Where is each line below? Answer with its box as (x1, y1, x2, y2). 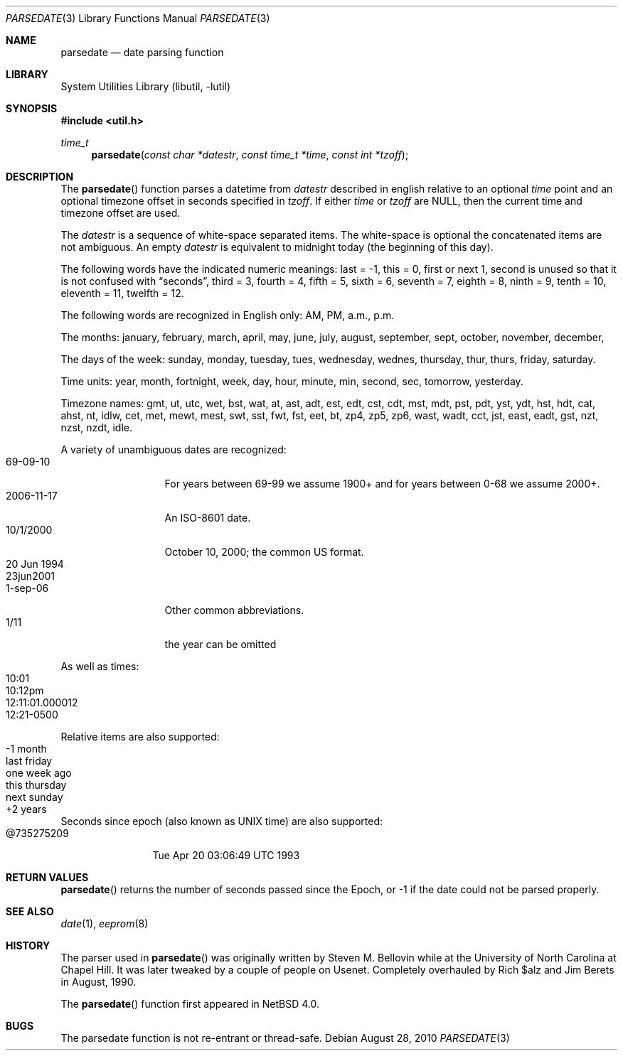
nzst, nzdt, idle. (60, 421, 133, 433)
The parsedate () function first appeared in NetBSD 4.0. (60, 998, 319, 1010)
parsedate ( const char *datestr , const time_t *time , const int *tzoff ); (91, 149, 409, 161)
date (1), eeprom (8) (60, 917, 149, 930)
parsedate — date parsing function (60, 46, 224, 58)
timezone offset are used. (60, 207, 181, 219)
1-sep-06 (6, 582, 49, 594)
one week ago (6, 767, 72, 779)
